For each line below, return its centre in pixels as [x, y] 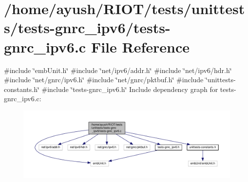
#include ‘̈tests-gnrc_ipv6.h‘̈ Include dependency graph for [130, 89]
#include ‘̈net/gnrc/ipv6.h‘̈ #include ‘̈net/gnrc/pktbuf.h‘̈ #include [104, 80]
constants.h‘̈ [22, 89]
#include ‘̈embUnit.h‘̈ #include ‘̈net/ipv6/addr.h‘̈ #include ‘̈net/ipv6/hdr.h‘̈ [118, 70]
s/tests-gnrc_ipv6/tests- [87, 27]
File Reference [140, 46]
